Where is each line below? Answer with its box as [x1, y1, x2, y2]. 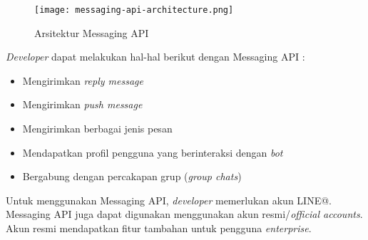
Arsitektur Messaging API [34, 25, 149, 40]
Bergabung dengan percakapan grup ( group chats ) [22, 169, 242, 184]
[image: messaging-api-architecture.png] [34, 5, 234, 15]
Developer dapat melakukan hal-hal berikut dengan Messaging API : [6, 49, 305, 64]
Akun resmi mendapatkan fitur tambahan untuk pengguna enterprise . [6, 221, 312, 235]
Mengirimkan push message [22, 97, 143, 112]
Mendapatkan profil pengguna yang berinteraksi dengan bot [22, 145, 283, 160]
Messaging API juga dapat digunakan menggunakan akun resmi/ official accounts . [6, 207, 363, 221]
